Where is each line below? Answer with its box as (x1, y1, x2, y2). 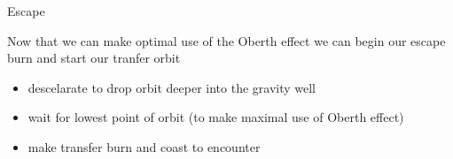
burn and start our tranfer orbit (7, 49, 181, 67)
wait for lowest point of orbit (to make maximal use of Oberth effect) (27, 108, 404, 126)
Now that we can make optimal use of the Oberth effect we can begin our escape (7, 31, 446, 49)
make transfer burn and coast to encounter (27, 137, 261, 155)
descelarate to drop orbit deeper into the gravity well (27, 78, 316, 96)
